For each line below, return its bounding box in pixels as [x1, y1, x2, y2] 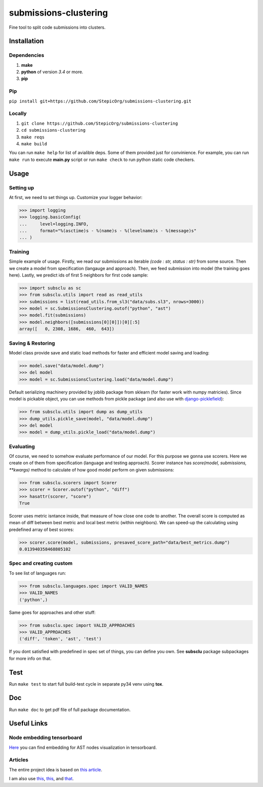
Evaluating [9, 443, 35, 450]
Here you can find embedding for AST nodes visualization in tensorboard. [9, 744, 157, 750]
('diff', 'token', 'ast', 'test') [19, 636, 102, 642]
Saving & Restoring [9, 339, 56, 346]
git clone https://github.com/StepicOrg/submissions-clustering [21, 120, 178, 126]
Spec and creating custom [9, 560, 73, 567]
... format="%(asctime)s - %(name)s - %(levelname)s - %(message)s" [19, 228, 197, 234]
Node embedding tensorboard [9, 734, 82, 741]
